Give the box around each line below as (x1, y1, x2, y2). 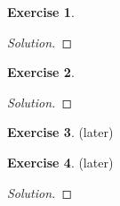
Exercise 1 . (7, 3, 75, 21)
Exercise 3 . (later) (7, 123, 114, 142)
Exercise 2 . (7, 63, 75, 82)
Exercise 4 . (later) (7, 152, 114, 171)
